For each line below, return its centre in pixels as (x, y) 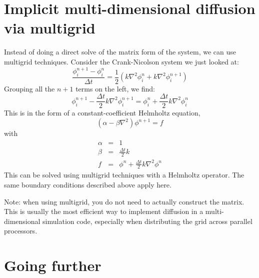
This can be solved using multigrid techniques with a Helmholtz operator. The (124, 175)
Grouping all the (29, 88)
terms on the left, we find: (115, 88)
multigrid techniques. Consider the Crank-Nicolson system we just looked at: (121, 61)
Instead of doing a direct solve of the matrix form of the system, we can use (120, 52)
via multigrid (50, 28)
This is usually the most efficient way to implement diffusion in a (104, 211)
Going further (53, 265)
